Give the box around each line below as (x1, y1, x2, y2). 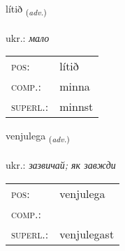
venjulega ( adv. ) (6, 128, 70, 145)
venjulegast (59, 225, 115, 242)
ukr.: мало (6, 30, 50, 45)
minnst (59, 98, 94, 115)
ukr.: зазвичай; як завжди (6, 158, 116, 172)
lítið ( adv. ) (6, 1, 47, 17)
